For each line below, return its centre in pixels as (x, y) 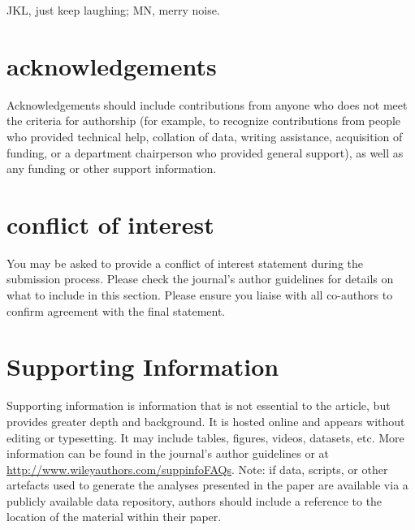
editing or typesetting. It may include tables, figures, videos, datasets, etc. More (205, 437)
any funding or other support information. (112, 168)
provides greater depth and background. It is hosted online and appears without (206, 421)
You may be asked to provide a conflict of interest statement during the (185, 263)
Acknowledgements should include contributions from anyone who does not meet (207, 104)
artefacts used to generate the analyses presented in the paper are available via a (207, 485)
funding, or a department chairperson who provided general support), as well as (205, 152)
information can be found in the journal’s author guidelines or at (168, 453)
